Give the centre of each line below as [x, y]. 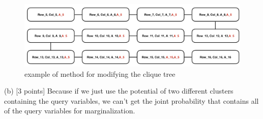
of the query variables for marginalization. [70, 111]
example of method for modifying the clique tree [100, 73]
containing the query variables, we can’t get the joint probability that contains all [131, 100]
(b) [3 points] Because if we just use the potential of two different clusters [119, 91]
